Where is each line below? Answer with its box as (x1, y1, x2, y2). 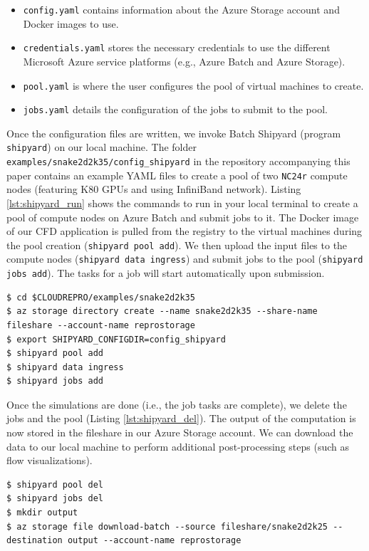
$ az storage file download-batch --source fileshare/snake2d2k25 (6, 521, 328, 532)
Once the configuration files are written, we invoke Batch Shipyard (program (6, 125, 341, 140)
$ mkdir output (6, 508, 78, 518)
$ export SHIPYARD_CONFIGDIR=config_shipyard (6, 334, 226, 345)
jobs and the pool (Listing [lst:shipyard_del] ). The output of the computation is (6, 411, 356, 426)
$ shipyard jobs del (6, 493, 104, 504)
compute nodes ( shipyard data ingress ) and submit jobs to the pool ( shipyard (6, 251, 363, 266)
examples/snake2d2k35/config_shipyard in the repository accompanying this (6, 154, 350, 169)
